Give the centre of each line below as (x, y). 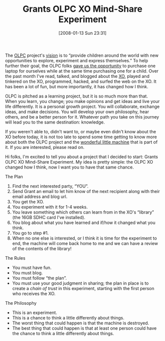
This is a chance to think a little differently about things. (68, 317)
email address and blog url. (40, 196)
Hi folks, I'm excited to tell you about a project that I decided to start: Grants (82, 157)
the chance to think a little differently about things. (63, 333)
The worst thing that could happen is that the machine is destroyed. (81, 323)
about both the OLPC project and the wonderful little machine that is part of (82, 142)
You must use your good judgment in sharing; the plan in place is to (80, 283)
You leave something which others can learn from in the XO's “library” (83, 212)
